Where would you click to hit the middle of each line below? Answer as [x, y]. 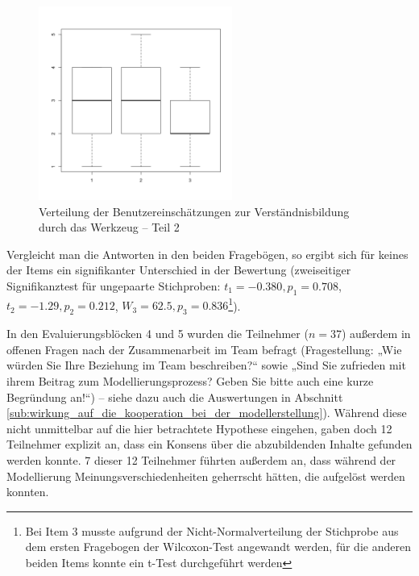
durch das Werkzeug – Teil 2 [109, 227]
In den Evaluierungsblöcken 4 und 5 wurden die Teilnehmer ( [158, 334]
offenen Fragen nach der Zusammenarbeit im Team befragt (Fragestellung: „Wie [204, 349]
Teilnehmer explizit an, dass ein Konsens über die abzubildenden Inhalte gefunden [209, 444]
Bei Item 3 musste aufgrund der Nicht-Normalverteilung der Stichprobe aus [212, 530]
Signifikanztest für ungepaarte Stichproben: [114, 285]
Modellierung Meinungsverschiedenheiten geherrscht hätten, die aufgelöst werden [206, 476]
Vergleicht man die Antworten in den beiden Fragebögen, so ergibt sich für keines [207, 254]
